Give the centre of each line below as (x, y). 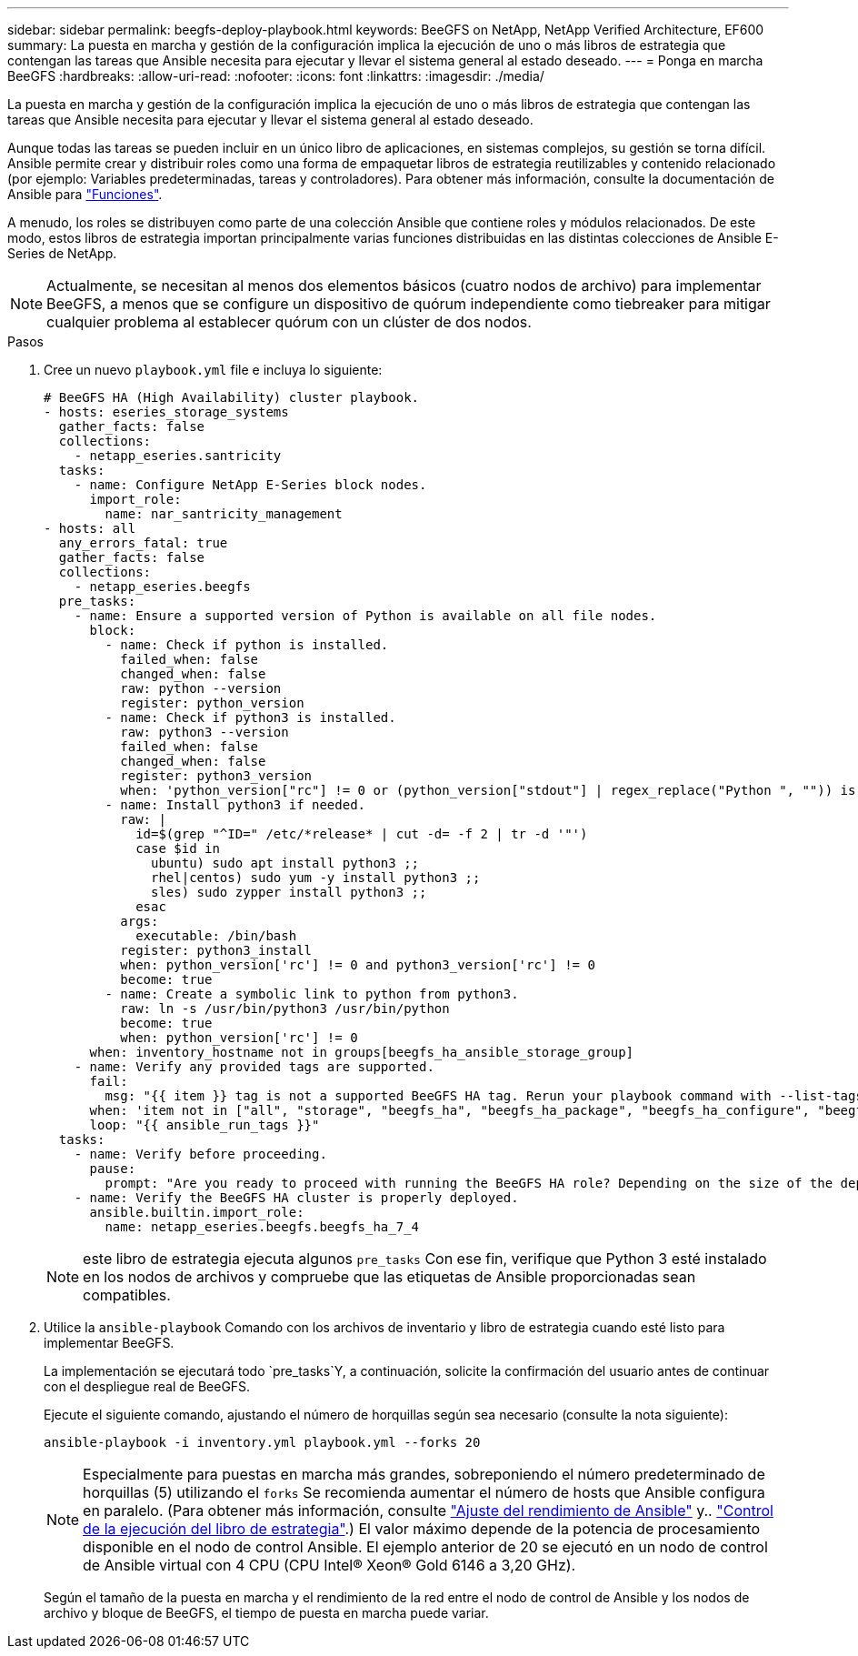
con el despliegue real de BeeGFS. (147, 1386)
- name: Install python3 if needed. (235, 805)
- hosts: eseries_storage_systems (166, 412)
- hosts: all (90, 528)
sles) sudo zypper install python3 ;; (289, 892)
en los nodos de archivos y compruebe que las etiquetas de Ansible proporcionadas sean (389, 1277)
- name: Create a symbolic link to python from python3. (312, 994)
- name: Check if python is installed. (247, 645)
